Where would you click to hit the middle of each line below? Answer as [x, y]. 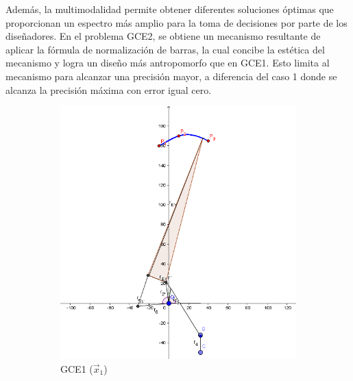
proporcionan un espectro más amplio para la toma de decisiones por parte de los [176, 22]
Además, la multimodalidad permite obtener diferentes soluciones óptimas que [170, 9]
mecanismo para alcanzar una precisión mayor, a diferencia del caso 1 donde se [171, 76]
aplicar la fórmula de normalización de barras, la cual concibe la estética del [165, 49]
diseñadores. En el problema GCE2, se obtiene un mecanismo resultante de [163, 36]
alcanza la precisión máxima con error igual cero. [109, 89]
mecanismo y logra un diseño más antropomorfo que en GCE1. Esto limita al [168, 63]
